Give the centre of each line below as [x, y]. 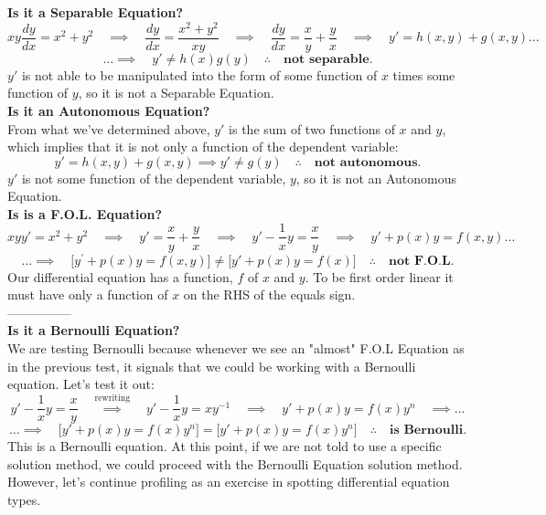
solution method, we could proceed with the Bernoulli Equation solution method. [235, 463]
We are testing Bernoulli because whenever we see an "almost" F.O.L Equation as [236, 348]
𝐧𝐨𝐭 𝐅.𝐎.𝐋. [422, 261]
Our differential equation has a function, [120, 276]
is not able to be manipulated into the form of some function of [199, 74]
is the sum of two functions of [312, 128]
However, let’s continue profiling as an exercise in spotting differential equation [229, 482]
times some [424, 74]
